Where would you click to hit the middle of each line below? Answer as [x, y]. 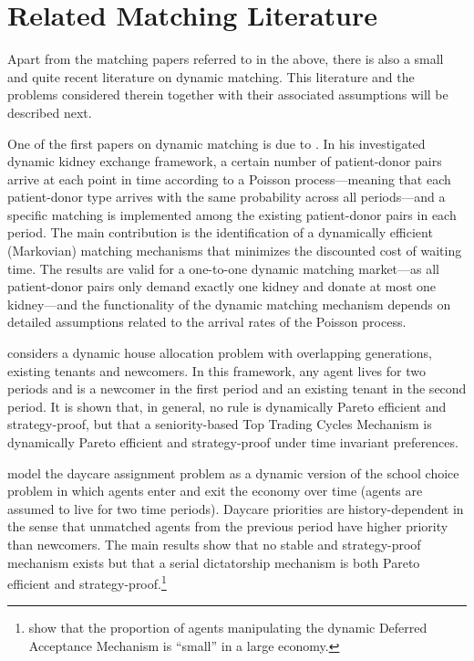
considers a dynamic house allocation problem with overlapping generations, [220, 353]
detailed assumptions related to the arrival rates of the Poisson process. [207, 322]
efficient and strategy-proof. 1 [87, 582]
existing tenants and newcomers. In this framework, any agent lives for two [217, 370]
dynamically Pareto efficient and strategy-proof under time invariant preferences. [233, 442]
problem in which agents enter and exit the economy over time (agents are [215, 491]
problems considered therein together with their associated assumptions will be [228, 94]
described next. [50, 112]
